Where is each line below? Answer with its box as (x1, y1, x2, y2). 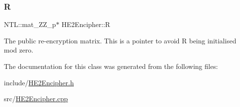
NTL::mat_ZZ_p (4, 19, 56, 29)
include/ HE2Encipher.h (4, 77, 74, 87)
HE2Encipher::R (61, 19, 110, 29)
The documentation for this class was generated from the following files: (4, 61, 218, 71)
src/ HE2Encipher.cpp (4, 94, 68, 104)
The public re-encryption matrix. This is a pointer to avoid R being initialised (4, 35, 237, 45)
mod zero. (4, 45, 34, 55)
